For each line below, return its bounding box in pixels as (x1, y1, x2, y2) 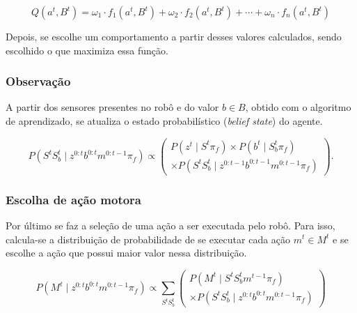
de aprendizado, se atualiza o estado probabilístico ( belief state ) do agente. (6, 114, 323, 128)
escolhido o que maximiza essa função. (6, 43, 168, 57)
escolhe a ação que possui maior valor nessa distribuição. (6, 245, 247, 260)
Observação (6, 72, 71, 90)
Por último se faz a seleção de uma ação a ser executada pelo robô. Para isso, (6, 217, 335, 232)
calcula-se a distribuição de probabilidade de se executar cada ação (6, 231, 291, 246)
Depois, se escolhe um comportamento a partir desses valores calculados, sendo (6, 29, 342, 43)
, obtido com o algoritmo (245, 100, 351, 114)
